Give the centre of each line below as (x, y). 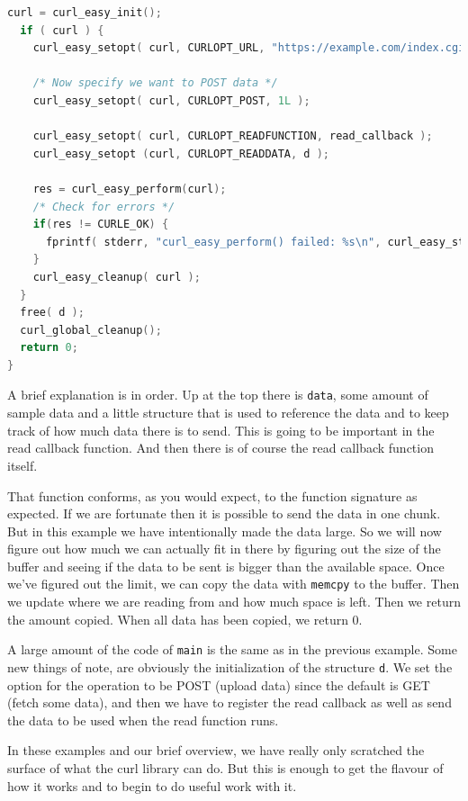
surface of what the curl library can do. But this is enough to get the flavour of (225, 768)
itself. (22, 465)
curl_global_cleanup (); (91, 330)
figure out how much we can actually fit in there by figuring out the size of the (224, 549)
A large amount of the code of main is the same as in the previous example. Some (232, 649)
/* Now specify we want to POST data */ (155, 83)
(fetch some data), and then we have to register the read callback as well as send (229, 702)
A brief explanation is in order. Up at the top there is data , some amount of (218, 395)
